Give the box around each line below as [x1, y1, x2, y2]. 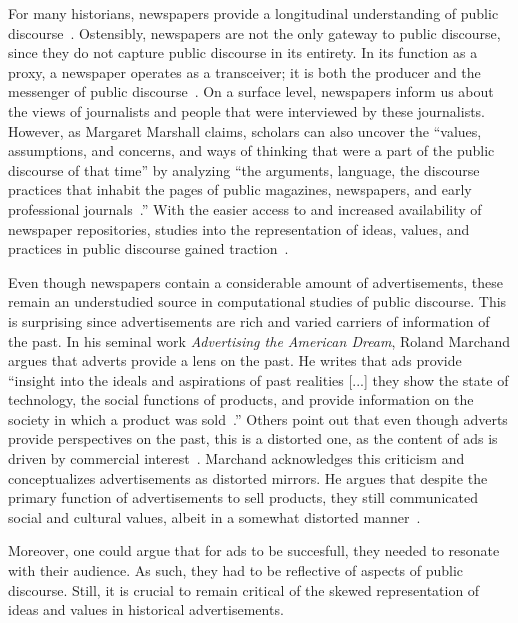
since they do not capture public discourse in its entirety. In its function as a [8, 42, 478, 63]
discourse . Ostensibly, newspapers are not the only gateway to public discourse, [8, 22, 501, 43]
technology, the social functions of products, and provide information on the [8, 389, 474, 410]
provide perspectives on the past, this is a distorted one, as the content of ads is [8, 428, 498, 449]
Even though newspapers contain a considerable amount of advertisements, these [8, 271, 504, 292]
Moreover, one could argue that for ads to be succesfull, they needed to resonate [8, 540, 500, 561]
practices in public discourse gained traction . [8, 238, 289, 259]
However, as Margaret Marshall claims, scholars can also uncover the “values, [8, 120, 482, 141]
